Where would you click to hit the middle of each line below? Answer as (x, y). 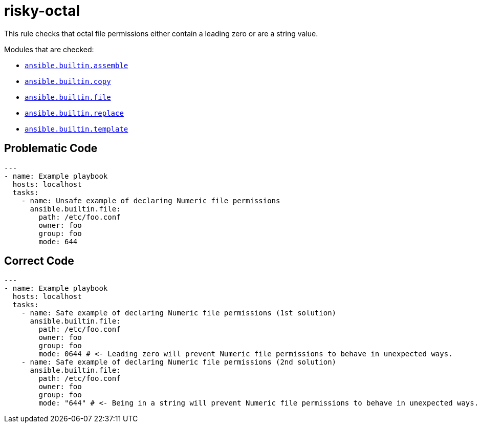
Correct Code (39, 261)
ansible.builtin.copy (68, 81)
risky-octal (42, 11)
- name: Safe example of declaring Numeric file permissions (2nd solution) (179, 362)
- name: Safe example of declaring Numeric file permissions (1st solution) (179, 313)
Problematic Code (51, 148)
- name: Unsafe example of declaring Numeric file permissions (151, 200)
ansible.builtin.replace (74, 113)
